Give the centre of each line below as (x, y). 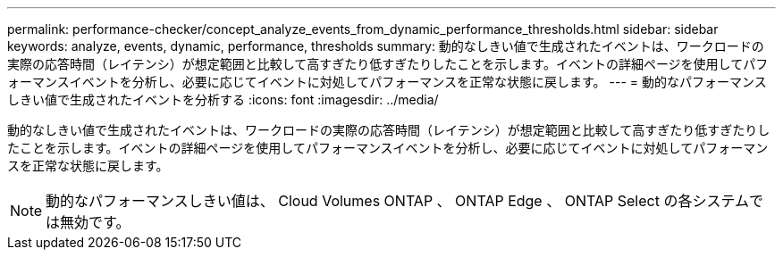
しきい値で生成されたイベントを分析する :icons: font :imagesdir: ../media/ (223, 99)
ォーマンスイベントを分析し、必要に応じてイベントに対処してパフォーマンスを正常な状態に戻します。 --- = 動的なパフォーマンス (387, 82)
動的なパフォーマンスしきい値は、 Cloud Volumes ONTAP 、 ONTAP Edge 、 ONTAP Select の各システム (397, 201)
